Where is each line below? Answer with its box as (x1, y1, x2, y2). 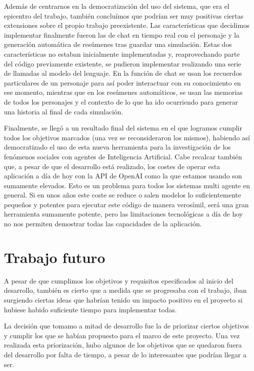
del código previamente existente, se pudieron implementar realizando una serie (4, 58, 241, 68)
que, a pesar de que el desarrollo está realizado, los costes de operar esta (4, 161, 220, 171)
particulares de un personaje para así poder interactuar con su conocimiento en (4, 77, 241, 87)
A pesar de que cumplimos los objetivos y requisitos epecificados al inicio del (4, 275, 233, 285)
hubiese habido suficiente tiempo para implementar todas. (4, 304, 177, 314)
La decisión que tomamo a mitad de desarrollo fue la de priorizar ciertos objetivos (4, 321, 249, 331)
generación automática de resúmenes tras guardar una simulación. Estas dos (4, 39, 232, 49)
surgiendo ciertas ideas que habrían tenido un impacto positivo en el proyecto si (4, 294, 243, 305)
